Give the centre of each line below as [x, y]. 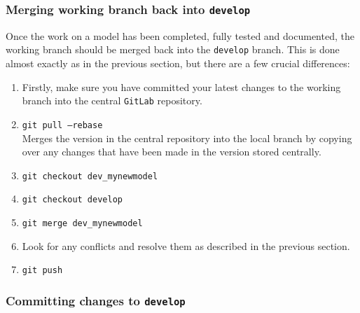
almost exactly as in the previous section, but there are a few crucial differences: [178, 63]
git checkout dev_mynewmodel [90, 176]
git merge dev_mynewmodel [82, 224]
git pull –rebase [62, 125]
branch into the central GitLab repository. [112, 100]
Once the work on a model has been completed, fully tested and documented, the [180, 35]
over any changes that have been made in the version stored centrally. [172, 152]
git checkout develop [72, 200]
